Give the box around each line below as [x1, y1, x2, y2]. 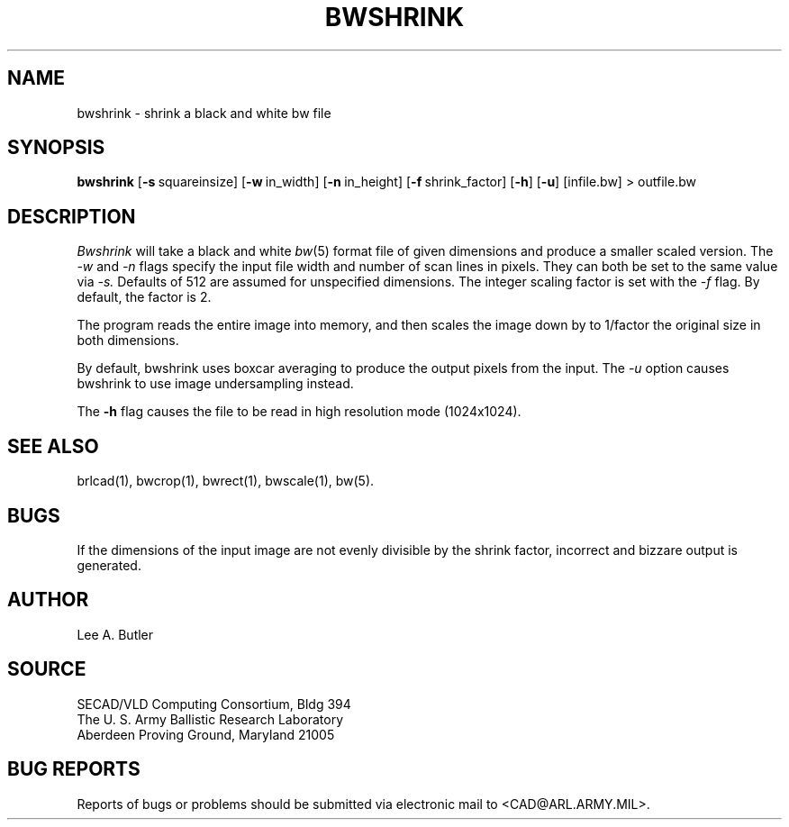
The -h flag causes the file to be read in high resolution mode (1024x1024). [77, 404, 521, 420]
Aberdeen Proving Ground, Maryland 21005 [77, 726, 335, 742]
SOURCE [7, 658, 86, 681]
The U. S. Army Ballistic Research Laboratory [77, 711, 344, 727]
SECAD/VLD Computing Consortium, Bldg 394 [77, 695, 351, 712]
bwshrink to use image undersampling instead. [77, 376, 354, 392]
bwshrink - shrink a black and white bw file [77, 105, 331, 121]
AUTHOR [7, 588, 89, 612]
